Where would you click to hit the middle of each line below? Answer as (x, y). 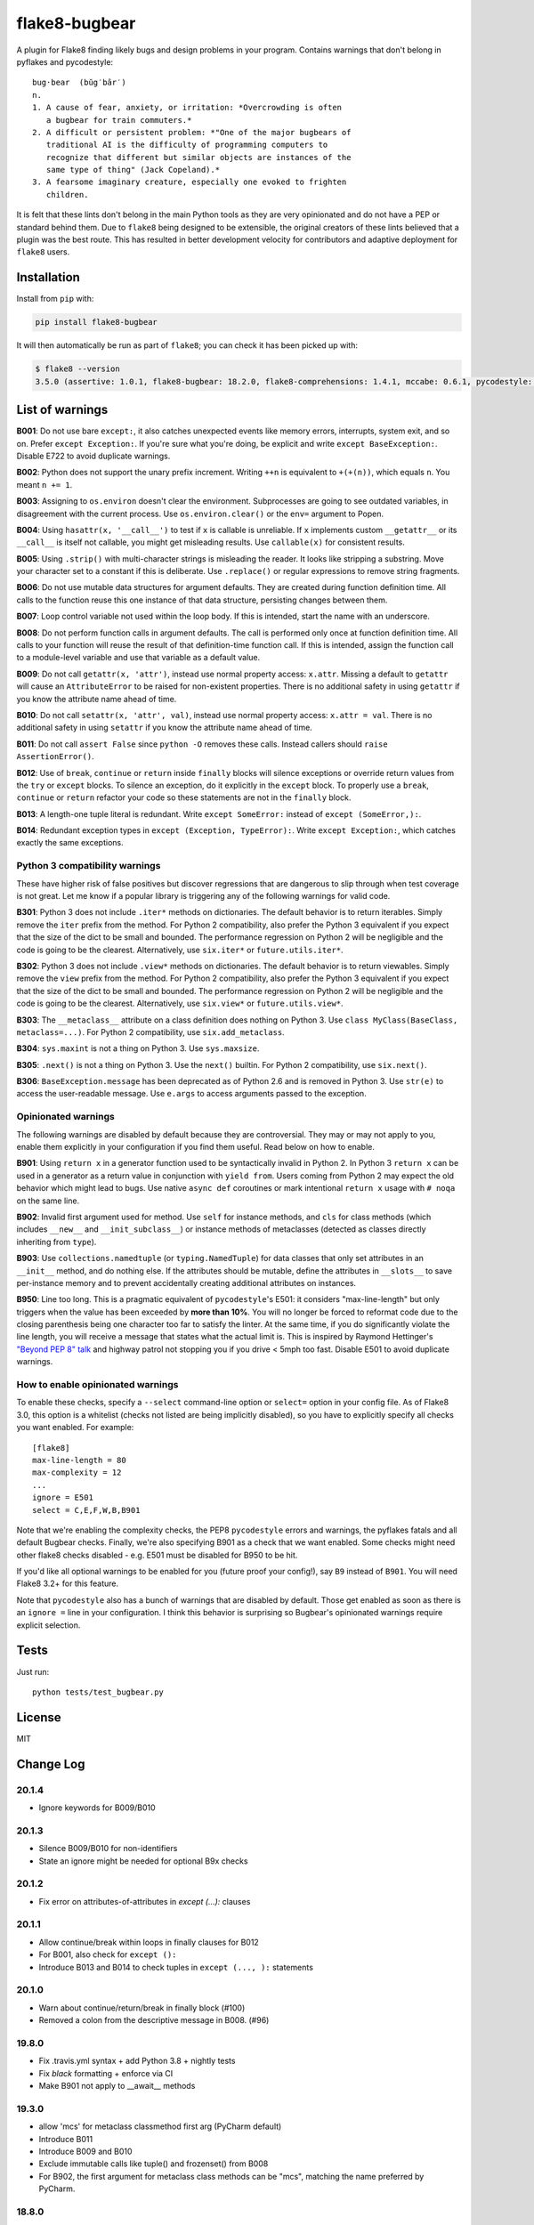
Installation (48, 277)
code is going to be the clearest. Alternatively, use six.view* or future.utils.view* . (180, 1003)
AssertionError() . (55, 756)
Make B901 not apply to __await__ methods (117, 2086)
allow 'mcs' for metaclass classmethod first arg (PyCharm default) (160, 2126)
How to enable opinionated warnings (97, 1385)
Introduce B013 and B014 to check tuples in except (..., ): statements (176, 1967)
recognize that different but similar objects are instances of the (198, 157)
